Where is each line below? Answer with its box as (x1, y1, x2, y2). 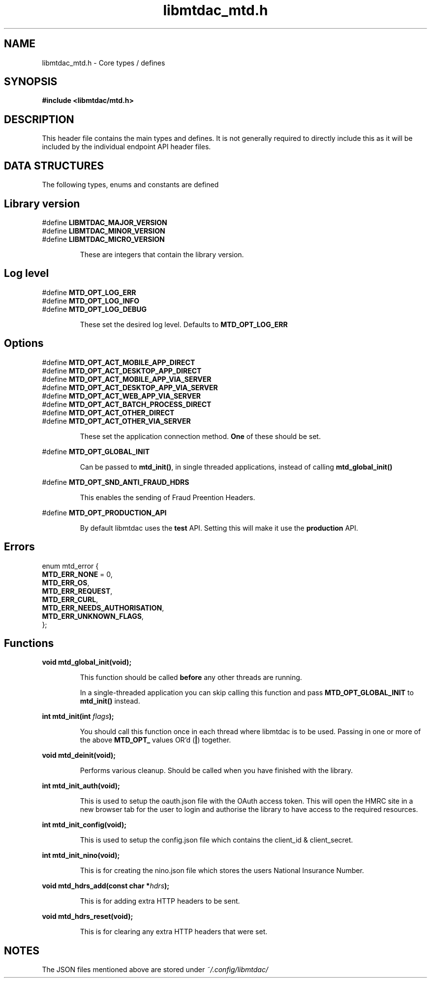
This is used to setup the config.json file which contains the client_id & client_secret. (80, 836, 353, 845)
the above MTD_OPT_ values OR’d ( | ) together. (80, 736, 231, 745)
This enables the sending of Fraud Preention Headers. (80, 493, 255, 502)
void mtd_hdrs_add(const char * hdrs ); (42, 881, 170, 890)
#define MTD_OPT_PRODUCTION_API (42, 508, 167, 517)
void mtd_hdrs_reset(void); (42, 912, 133, 921)
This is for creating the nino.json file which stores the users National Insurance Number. (80, 866, 364, 875)
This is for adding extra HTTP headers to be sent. (80, 897, 240, 906)
